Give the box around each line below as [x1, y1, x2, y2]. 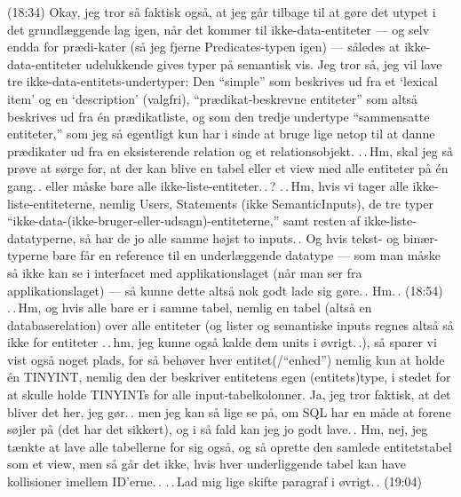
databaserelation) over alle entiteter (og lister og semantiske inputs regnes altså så [7, 315, 454, 334]
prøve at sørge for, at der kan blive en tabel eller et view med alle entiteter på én [7, 159, 449, 177]
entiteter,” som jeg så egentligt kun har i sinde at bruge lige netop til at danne [7, 124, 435, 143]
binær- [402, 228, 439, 247]
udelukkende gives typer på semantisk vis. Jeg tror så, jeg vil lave [85, 54, 442, 73]
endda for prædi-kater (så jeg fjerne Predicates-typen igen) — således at [7, 37, 401, 56]
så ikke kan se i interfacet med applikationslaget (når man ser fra [7, 263, 362, 281]
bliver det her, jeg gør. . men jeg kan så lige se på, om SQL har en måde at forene [7, 402, 451, 421]
